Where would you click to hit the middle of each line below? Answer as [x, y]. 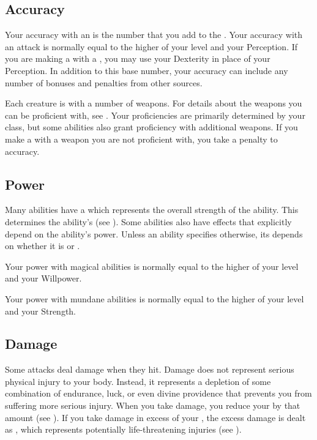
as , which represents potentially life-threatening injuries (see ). [123, 429]
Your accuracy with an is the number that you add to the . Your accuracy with [154, 35]
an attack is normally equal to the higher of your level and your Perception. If [151, 46]
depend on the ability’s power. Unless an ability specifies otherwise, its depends [154, 233]
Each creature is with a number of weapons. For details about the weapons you [154, 103]
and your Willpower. [43, 278]
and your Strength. [41, 311]
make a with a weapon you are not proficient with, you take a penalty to [141, 139]
